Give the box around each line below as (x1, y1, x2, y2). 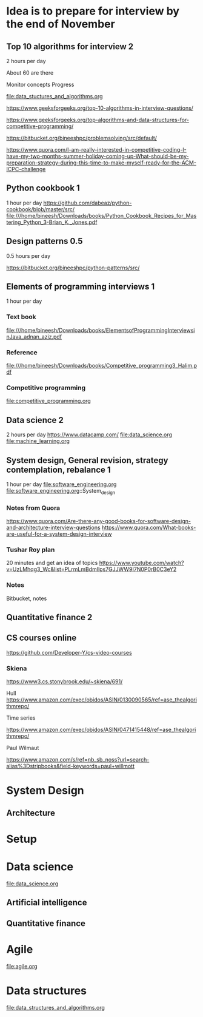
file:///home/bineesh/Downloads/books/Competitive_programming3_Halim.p (6, 362, 198, 370)
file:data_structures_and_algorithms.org (6, 1004, 105, 1011)
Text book (6, 313, 36, 321)
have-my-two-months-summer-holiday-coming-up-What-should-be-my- (6, 153, 189, 160)
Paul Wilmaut (6, 745, 39, 752)
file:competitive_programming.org (6, 397, 91, 405)
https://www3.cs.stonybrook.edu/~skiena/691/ (6, 678, 123, 685)
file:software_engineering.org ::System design (6, 487, 116, 496)
